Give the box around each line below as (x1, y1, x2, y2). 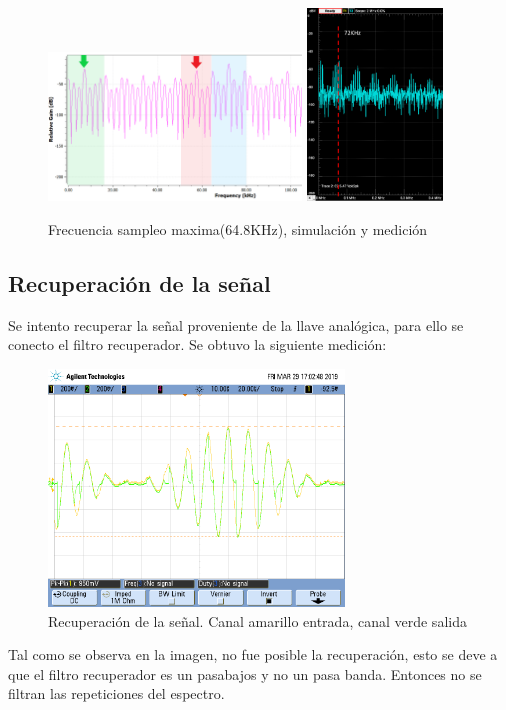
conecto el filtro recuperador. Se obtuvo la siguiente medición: (8, 334, 387, 355)
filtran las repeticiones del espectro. (8, 683, 225, 704)
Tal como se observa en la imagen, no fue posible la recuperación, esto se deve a (8, 644, 498, 665)
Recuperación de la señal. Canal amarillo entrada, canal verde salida (48, 610, 467, 631)
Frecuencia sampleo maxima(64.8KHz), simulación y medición (48, 218, 428, 239)
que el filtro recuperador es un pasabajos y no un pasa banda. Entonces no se (8, 663, 482, 684)
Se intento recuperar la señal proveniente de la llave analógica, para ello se (8, 314, 464, 335)
